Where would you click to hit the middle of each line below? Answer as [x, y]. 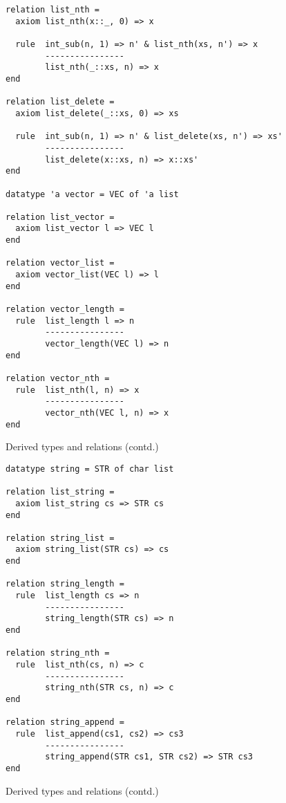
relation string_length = [65, 584]
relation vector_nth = [58, 378]
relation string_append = [65, 722]
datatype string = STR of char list [90, 469]
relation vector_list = [60, 263]
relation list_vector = [60, 217]
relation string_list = [60, 538]
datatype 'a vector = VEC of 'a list [92, 194]
